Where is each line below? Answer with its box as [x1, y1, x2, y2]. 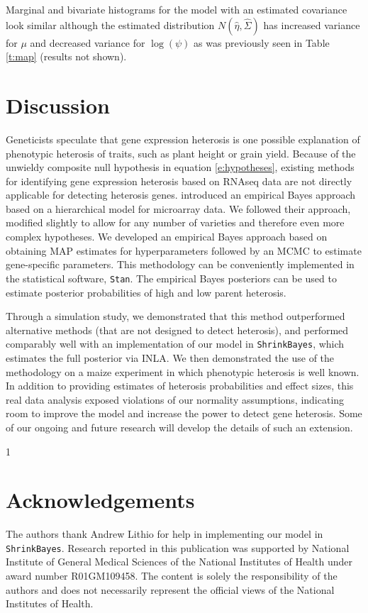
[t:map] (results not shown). [6, 49, 127, 64]
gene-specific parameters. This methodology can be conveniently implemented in [6, 257, 355, 272]
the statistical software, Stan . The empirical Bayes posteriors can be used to [6, 270, 337, 285]
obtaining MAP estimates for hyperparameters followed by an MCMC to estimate [6, 243, 362, 258]
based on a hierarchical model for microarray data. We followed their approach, [6, 201, 351, 216]
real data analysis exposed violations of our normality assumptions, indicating [6, 392, 345, 407]
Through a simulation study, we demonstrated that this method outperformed [6, 309, 345, 324]
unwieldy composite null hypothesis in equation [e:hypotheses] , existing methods [6, 160, 355, 175]
